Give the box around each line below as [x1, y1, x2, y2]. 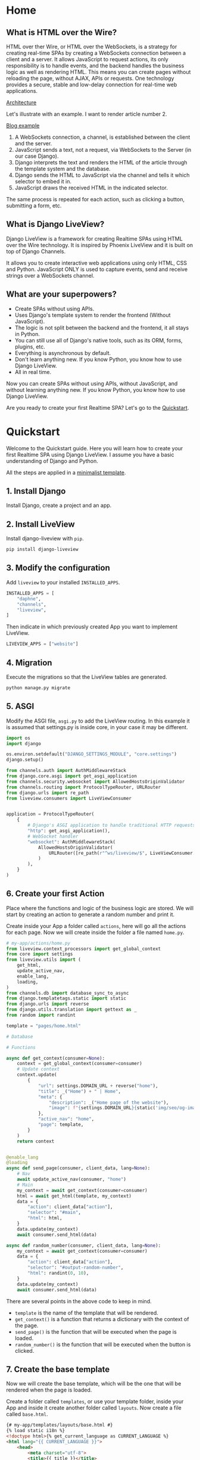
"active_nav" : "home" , [37, 1116, 95, 1122]
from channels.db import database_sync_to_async [6, 990, 129, 996]
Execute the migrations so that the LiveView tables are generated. [6, 673, 168, 680]
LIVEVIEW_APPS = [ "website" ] [6, 641, 79, 647]
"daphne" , [17, 596, 42, 602]
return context [17, 1138, 55, 1144]
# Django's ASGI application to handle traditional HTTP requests [27, 823, 196, 829]
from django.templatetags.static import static [6, 995, 127, 1001]
